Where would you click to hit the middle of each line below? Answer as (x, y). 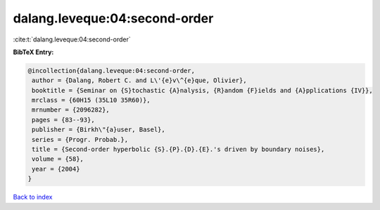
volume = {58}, (58, 159)
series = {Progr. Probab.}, (80, 139)
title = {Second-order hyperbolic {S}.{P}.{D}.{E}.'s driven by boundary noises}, (178, 150)
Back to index (33, 197)
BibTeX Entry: (33, 52)
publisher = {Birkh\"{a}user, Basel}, (99, 130)
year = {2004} (56, 169)
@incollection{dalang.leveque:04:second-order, (111, 71)
